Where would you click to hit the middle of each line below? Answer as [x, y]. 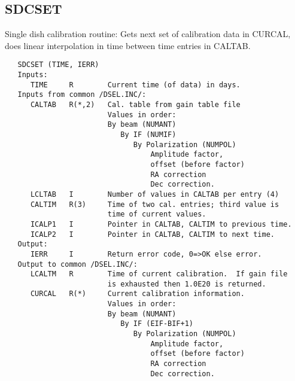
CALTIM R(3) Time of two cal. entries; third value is [155, 204]
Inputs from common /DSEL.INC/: [82, 95]
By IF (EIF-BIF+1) [157, 324]
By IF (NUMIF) [148, 134]
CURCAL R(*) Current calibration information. [137, 294]
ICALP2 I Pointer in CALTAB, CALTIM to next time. [153, 234]
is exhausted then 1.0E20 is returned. [187, 284]
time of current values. [157, 214]
